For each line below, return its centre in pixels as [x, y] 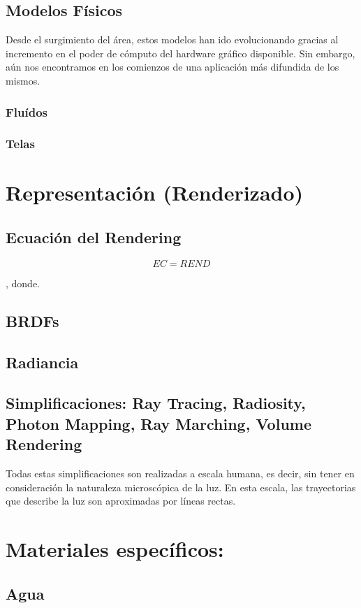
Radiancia [42, 362]
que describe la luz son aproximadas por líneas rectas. [121, 501]
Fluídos [27, 111]
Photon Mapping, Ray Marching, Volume [159, 423]
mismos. [23, 80]
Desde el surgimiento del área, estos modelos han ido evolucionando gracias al [172, 39]
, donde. [23, 283]
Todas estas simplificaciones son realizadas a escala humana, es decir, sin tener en [180, 473]
